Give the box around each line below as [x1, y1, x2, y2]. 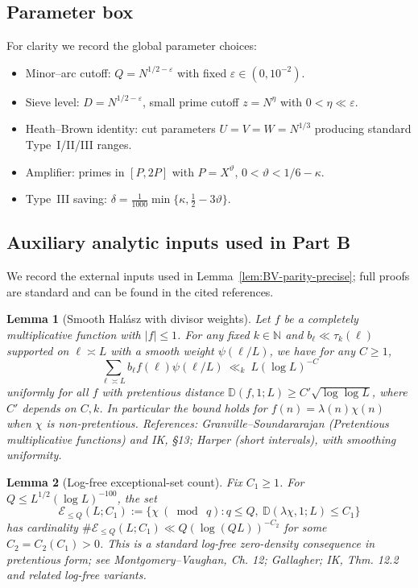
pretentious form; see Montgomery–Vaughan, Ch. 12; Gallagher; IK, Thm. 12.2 [6, 550, 399, 567]
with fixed [177, 64, 227, 81]
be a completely [283, 310, 358, 327]
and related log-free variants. [6, 566, 147, 583]
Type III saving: [25, 190, 107, 207]
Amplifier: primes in [25, 163, 125, 180]
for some [283, 518, 327, 535]
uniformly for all [6, 383, 89, 400]
